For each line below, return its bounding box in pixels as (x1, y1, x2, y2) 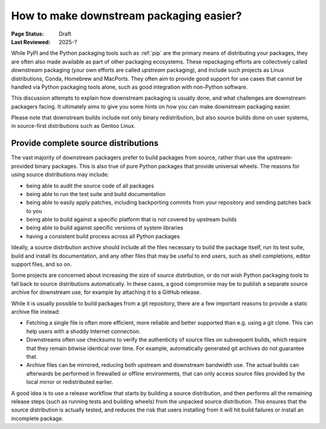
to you (26, 207, 42, 214)
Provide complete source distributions (11, 138, 159, 148)
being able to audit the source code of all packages (26, 182, 154, 189)
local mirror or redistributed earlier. (26, 378, 113, 386)
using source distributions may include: (11, 171, 109, 178)
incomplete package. (11, 415, 63, 422)
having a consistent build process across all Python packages (26, 232, 181, 240)
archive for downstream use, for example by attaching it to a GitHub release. (11, 288, 202, 296)
